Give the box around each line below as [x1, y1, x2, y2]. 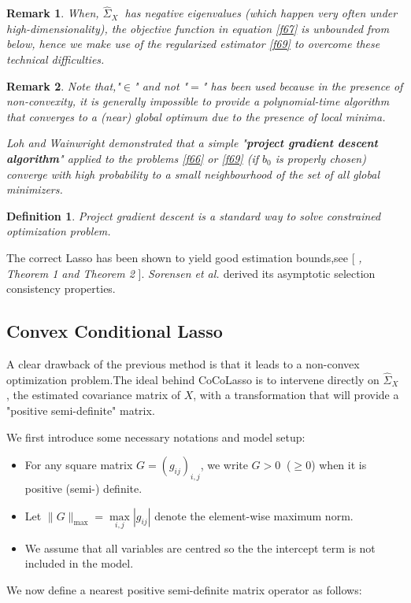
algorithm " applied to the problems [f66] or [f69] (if [6, 150, 258, 166]
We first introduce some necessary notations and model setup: [6, 428, 305, 445]
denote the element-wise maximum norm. [154, 507, 354, 523]
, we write [200, 457, 248, 473]
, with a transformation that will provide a [193, 387, 399, 403]
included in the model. [24, 555, 134, 572]
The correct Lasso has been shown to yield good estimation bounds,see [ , [6, 249, 362, 265]
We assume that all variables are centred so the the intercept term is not [24, 539, 376, 556]
